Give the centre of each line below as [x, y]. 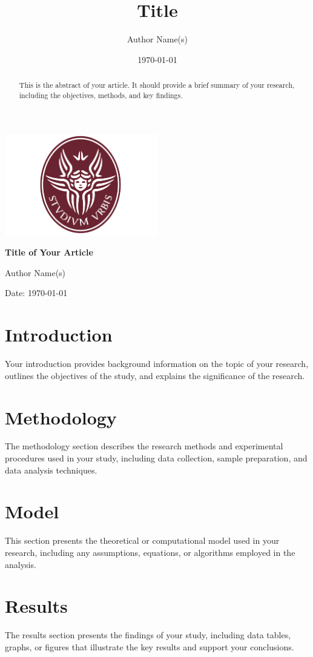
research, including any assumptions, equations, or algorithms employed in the [150, 552]
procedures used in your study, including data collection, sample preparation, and [156, 458]
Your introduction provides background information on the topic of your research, [157, 364]
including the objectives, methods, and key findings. [101, 95]
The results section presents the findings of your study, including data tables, [148, 635]
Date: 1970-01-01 [36, 293]
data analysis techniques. [51, 470]
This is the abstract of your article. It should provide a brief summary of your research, [157, 85]
